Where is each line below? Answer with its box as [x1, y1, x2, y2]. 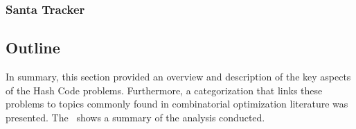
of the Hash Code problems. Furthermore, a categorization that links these [6, 83, 323, 97]
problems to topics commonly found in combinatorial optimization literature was [6, 96, 348, 111]
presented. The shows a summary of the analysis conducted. [6, 110, 265, 124]
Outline [6, 37, 60, 58]
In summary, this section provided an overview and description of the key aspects [6, 69, 351, 84]
